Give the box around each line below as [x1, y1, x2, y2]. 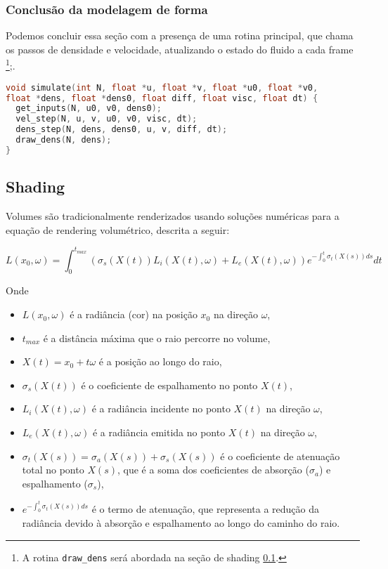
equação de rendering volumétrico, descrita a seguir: [6, 222, 230, 237]
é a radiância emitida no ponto [92, 425, 226, 440]
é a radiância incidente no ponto [91, 401, 231, 416]
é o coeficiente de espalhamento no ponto [81, 377, 258, 392]
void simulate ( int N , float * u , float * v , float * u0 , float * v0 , [6, 82, 318, 93]
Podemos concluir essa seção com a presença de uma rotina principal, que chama [6, 28, 354, 43]
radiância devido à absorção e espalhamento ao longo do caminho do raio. [22, 516, 340, 530]
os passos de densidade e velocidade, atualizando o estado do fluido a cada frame [6, 41, 354, 56]
